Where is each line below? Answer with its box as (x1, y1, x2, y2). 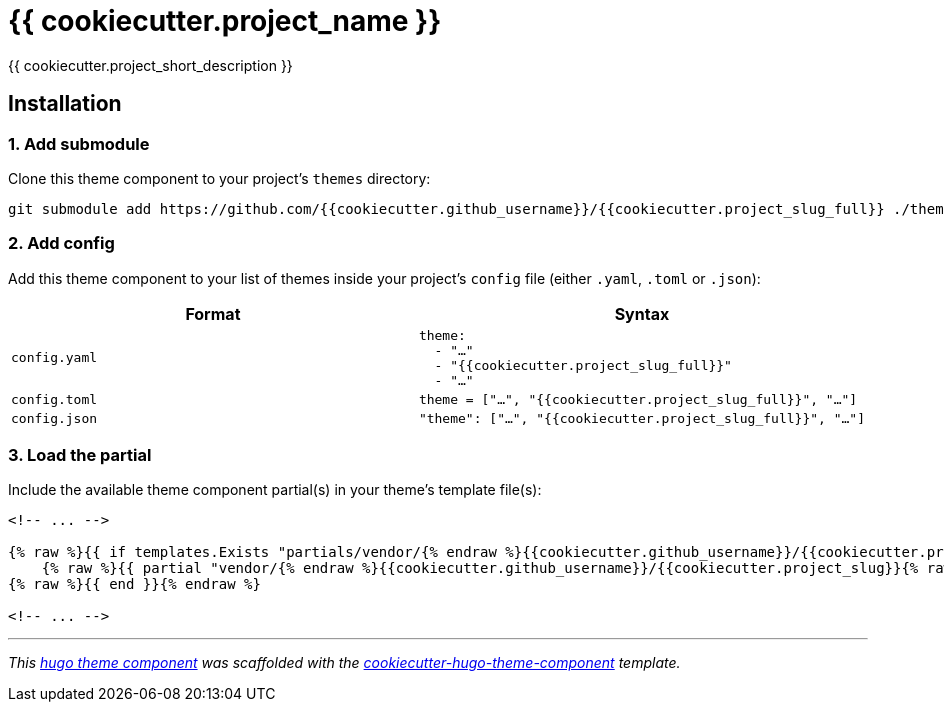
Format (185, 303, 241, 324)
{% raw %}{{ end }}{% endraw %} (8, 576, 261, 593)
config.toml (11, 391, 98, 407)
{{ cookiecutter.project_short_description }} (8, 56, 293, 74)
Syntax (614, 303, 670, 324)
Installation (8, 91, 122, 117)
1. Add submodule (8, 133, 150, 154)
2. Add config (8, 233, 115, 254)
